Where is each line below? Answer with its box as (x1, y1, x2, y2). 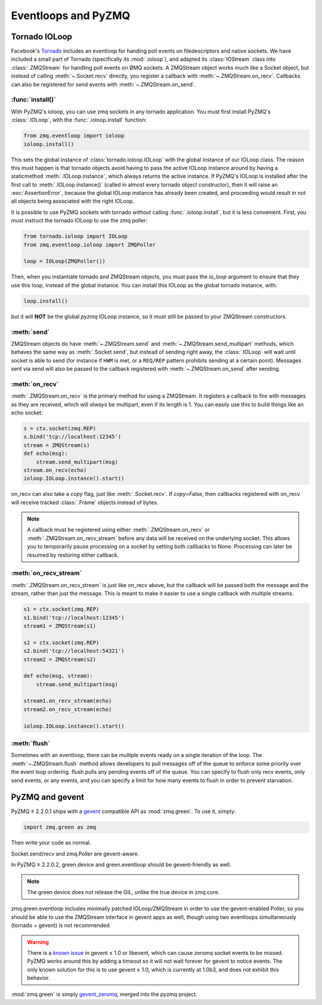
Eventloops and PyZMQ (11, 9, 131, 22)
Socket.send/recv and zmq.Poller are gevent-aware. (11, 850, 140, 857)
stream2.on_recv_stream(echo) (23, 706, 112, 712)
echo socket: (11, 409, 43, 416)
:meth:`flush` (11, 739, 51, 747)
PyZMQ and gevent (11, 792, 85, 802)
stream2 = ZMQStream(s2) (23, 656, 97, 663)
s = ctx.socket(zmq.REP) (23, 425, 97, 432)
